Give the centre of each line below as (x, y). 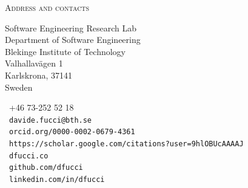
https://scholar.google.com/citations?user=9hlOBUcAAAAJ (126, 144)
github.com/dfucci (46, 168)
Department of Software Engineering (73, 40)
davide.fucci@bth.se (51, 120)
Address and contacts (47, 7)
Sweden (19, 87)
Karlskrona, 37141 (39, 75)
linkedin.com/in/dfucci (57, 180)
